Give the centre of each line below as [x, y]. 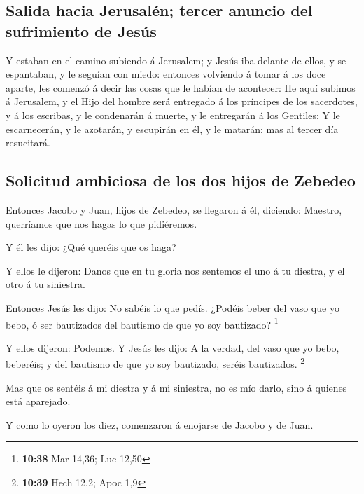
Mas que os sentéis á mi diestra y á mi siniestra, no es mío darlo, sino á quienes [176, 387]
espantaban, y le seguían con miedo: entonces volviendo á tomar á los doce [166, 74]
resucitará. [28, 143]
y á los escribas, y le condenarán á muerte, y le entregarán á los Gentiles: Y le [173, 115]
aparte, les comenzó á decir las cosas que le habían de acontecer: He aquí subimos [181, 87]
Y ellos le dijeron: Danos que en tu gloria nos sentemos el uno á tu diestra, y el [175, 270]
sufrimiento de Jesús [81, 30]
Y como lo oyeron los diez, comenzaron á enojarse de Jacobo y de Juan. [160, 424]
